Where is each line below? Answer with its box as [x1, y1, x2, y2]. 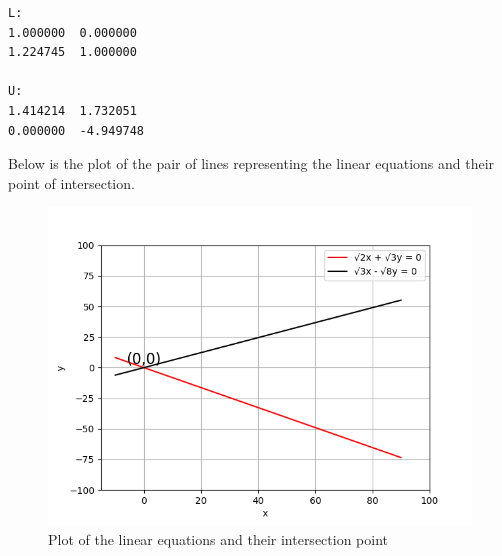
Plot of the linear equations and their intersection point [48, 528, 389, 549]
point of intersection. [8, 172, 135, 193]
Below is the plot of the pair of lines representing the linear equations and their [8, 153, 495, 174]
